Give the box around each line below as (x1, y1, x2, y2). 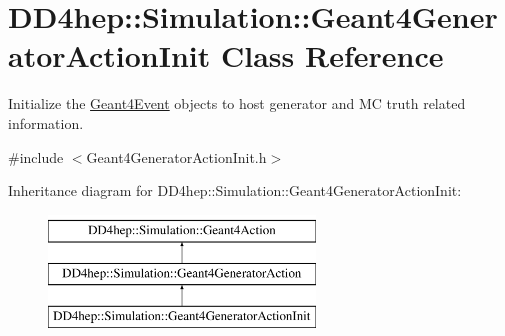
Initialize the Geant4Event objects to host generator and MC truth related (8, 93, 466, 114)
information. (8, 112, 84, 133)
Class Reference (220, 35, 444, 76)
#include (8, 146, 64, 167)
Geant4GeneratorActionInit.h (86, 146, 267, 167)
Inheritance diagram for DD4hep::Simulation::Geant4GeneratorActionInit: (8, 180, 462, 201)
